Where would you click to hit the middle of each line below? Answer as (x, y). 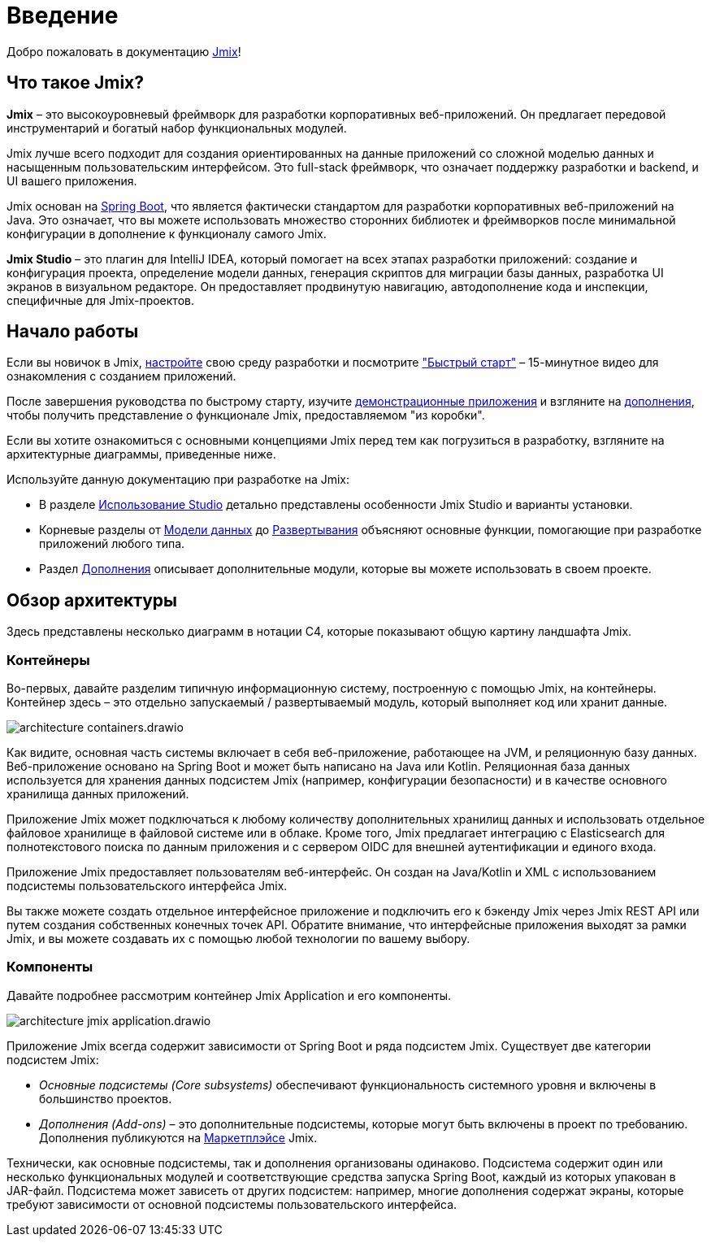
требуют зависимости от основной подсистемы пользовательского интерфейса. (232, 1204)
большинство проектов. (106, 1098)
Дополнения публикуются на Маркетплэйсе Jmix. (178, 1137)
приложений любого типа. (112, 544)
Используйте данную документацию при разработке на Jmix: (178, 480)
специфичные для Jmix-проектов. (100, 300)
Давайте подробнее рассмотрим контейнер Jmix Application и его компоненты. (229, 995)
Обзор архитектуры (92, 600)
